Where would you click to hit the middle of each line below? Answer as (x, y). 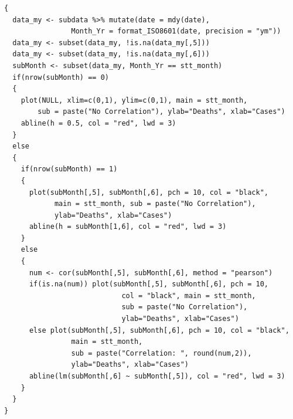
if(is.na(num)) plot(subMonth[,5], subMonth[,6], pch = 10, (149, 284)
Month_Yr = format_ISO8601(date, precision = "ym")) (176, 31)
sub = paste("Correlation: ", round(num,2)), (161, 353)
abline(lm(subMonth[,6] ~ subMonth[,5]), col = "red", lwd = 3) (157, 376)
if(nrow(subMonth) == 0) (61, 77)
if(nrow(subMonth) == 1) (69, 169)
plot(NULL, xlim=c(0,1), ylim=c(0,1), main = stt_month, (134, 100)
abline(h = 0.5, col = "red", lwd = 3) (98, 123)
